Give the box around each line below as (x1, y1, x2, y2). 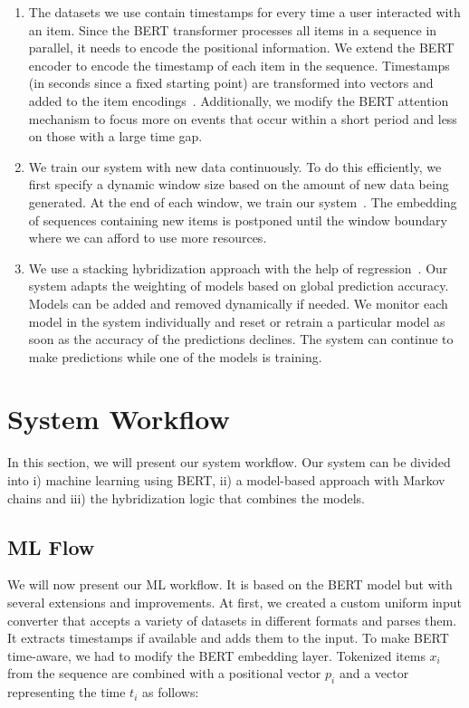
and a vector (339, 664, 409, 683)
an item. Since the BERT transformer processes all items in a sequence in (28, 20, 437, 39)
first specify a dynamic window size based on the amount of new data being (28, 175, 449, 194)
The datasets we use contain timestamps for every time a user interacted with (28, 3, 461, 21)
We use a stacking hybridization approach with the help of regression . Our (28, 258, 448, 277)
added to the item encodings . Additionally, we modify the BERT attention (28, 91, 449, 110)
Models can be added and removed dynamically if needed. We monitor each (28, 293, 448, 312)
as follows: (141, 683, 199, 702)
